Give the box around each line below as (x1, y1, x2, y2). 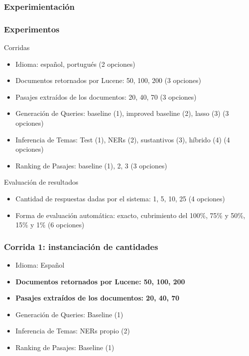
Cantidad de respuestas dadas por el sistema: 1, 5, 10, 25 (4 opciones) (15, 193, 225, 203)
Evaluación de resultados (4, 177, 78, 187)
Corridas (4, 42, 30, 53)
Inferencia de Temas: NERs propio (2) (15, 326, 130, 336)
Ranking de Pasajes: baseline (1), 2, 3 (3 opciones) (15, 160, 167, 170)
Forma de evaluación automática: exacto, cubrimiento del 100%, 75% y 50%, (15, 210, 246, 220)
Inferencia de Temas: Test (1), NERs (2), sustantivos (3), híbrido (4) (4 (15, 134, 230, 144)
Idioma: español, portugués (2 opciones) (15, 58, 135, 69)
